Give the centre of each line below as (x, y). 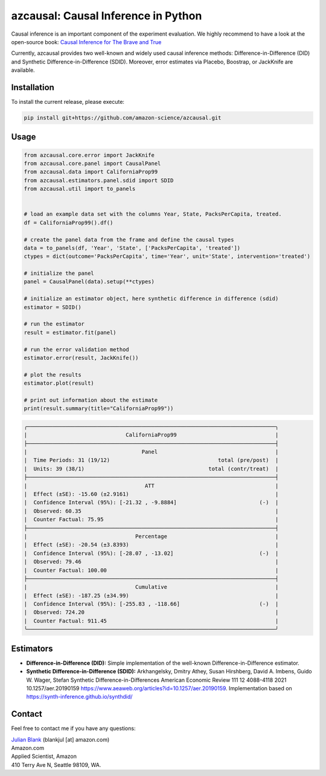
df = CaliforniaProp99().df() (69, 223)
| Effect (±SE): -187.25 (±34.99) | (151, 595)
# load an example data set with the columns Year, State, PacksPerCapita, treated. (153, 214)
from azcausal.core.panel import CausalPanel (92, 163)
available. (23, 70)
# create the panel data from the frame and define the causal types (129, 239)
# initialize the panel (59, 274)
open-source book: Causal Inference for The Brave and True (86, 42)
